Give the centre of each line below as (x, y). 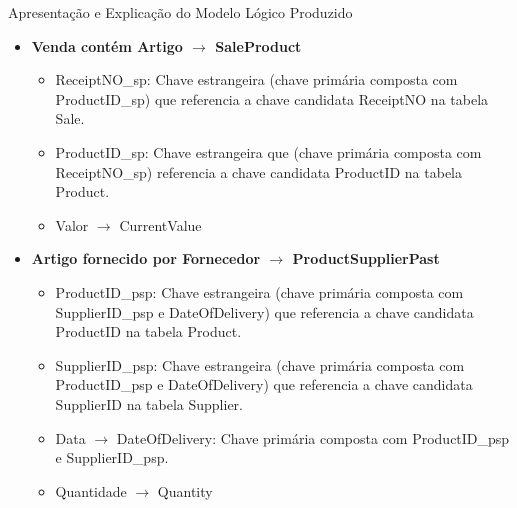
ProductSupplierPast (366, 258)
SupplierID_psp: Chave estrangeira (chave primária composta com (260, 364)
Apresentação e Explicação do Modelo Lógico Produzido (180, 12)
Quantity (185, 490)
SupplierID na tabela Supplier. (149, 403)
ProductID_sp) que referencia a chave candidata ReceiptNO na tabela (272, 98)
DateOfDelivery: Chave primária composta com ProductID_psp (313, 437)
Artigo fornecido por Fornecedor (146, 258)
